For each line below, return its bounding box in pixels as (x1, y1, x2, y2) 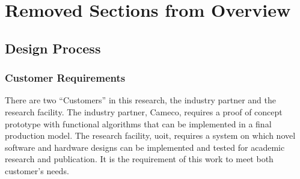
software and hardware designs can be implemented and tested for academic (5, 141, 285, 153)
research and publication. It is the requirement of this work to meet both (5, 153, 274, 165)
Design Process (5, 38, 101, 57)
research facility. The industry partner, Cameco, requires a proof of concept (5, 105, 283, 118)
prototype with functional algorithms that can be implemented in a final (5, 117, 272, 130)
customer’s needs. (5, 164, 69, 177)
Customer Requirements (5, 70, 126, 85)
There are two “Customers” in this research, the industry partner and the (5, 94, 277, 106)
